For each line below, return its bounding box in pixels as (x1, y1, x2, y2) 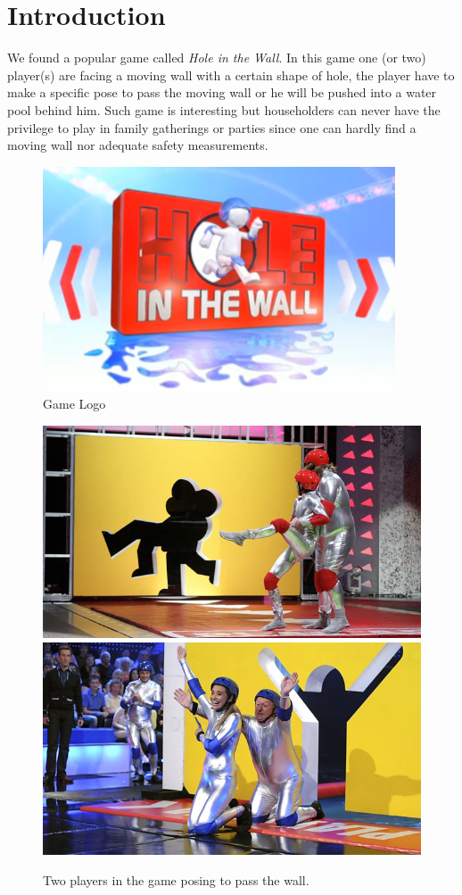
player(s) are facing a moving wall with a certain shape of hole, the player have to (7, 65, 455, 84)
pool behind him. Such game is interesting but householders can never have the (7, 100, 441, 119)
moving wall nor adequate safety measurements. (7, 136, 268, 154)
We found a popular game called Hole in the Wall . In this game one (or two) (7, 48, 426, 67)
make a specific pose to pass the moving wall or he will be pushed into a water (7, 83, 437, 102)
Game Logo (43, 394, 106, 413)
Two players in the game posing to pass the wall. (43, 871, 309, 890)
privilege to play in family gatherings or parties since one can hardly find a (7, 118, 417, 137)
